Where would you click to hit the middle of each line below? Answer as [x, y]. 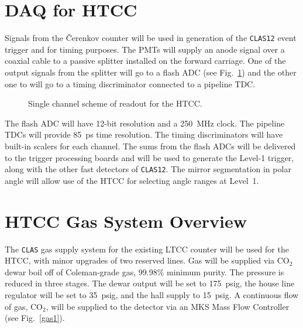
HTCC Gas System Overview [126, 221]
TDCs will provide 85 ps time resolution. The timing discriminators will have [144, 134]
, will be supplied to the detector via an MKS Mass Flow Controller [168, 306]
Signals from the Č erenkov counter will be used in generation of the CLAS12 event [151, 38]
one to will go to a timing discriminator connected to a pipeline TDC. [130, 83]
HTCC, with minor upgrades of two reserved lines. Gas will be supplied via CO [147, 260]
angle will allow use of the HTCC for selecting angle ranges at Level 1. [132, 180]
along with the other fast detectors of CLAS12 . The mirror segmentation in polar [148, 169]
